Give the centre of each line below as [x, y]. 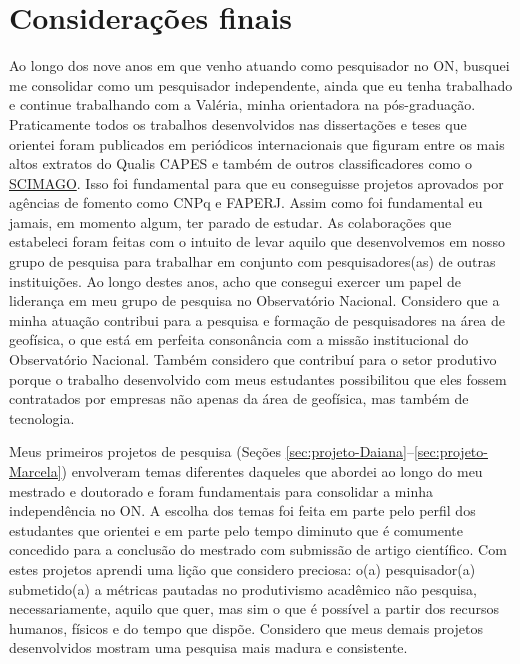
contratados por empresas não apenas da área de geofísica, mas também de [239, 398]
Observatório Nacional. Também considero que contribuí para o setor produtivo [253, 359]
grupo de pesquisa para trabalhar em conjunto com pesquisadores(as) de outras [252, 261]
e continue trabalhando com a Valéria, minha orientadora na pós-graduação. [242, 104]
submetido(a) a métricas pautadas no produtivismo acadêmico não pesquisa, [243, 588]
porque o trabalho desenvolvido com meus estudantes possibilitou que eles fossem [258, 378]
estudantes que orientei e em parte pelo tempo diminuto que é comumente [236, 529]
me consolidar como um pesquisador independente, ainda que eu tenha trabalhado [261, 84]
